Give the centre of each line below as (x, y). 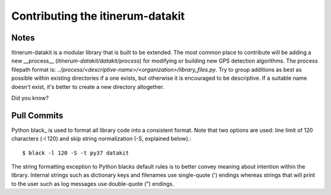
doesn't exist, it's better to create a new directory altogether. (88, 86)
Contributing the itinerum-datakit (98, 16)
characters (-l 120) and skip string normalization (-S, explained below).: (101, 139)
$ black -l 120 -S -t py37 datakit (76, 153)
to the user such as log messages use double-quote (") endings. (93, 183)
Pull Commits (37, 116)
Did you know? (30, 98)
